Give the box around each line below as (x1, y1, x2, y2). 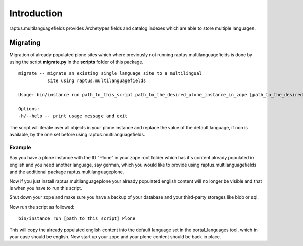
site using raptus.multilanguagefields (47, 77, 146, 84)
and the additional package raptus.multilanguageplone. (9, 169, 124, 175)
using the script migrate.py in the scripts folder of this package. (9, 59, 144, 65)
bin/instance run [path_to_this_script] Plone (18, 216, 136, 221)
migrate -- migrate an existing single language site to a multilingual (18, 71, 202, 76)
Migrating (9, 38, 41, 47)
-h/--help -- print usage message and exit (18, 113, 128, 119)
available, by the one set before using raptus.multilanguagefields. (9, 132, 146, 138)
